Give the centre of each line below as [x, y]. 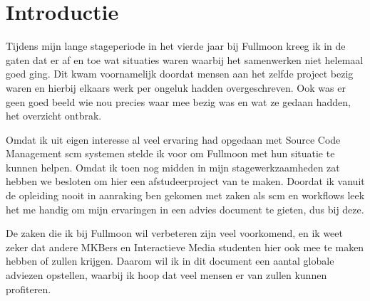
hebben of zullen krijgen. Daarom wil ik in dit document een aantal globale [170, 261]
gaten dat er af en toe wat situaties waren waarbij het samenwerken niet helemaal [185, 59]
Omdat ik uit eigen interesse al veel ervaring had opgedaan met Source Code [173, 139]
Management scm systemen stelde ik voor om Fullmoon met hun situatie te [170, 153]
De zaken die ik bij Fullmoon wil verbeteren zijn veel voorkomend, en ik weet [174, 233]
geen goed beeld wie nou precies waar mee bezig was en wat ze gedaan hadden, [178, 101]
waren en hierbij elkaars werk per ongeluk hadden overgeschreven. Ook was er [176, 87]
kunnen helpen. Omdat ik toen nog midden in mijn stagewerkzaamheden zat [173, 167]
